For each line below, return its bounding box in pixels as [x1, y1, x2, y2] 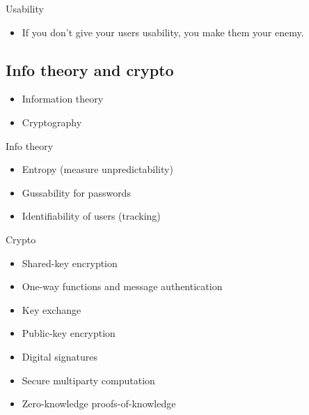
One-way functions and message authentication [22, 279, 223, 294]
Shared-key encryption [22, 255, 118, 270]
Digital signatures [22, 349, 97, 363]
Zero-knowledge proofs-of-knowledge [22, 396, 176, 411]
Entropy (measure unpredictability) [22, 162, 173, 176]
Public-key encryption [22, 326, 116, 340]
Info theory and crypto [6, 59, 174, 80]
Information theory [22, 91, 104, 106]
